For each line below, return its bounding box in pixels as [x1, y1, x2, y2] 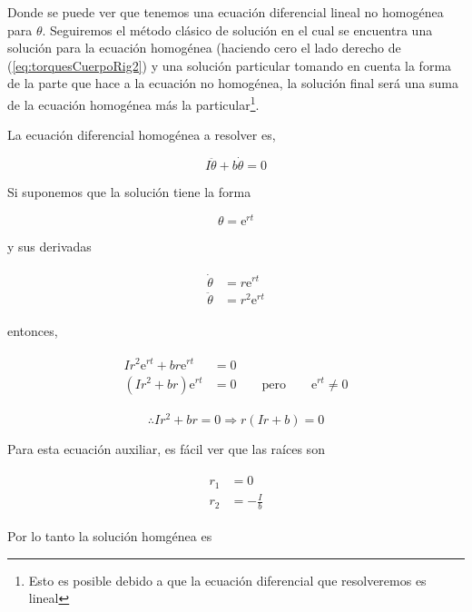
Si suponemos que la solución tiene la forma [7, 183, 251, 202]
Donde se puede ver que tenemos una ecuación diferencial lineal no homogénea [7, 3, 444, 21]
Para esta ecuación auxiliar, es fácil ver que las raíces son [7, 439, 325, 458]
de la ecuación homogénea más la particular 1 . [7, 92, 260, 114]
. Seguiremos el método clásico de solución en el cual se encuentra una [42, 20, 433, 39]
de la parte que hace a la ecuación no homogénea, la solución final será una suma [7, 74, 458, 93]
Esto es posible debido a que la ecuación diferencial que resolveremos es [28, 570, 427, 589]
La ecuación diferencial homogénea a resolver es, [7, 125, 276, 144]
